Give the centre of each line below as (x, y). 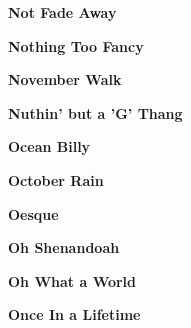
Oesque (33, 213)
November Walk (65, 79)
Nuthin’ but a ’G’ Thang (95, 112)
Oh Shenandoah (64, 247)
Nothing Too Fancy (76, 45)
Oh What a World (72, 280)
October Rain (56, 179)
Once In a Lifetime (74, 314)
